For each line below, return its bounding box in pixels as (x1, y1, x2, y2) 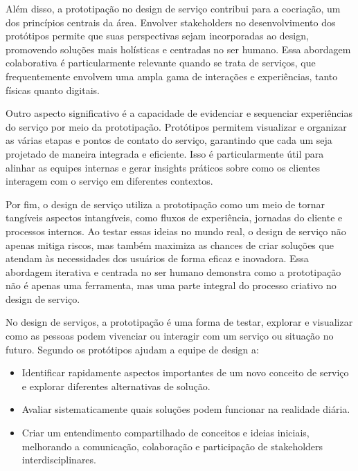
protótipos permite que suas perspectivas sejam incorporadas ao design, (6, 28, 309, 43)
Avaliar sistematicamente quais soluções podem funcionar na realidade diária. (21, 402, 350, 416)
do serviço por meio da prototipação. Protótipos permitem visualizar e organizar (6, 119, 347, 133)
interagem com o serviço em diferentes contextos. (6, 174, 213, 188)
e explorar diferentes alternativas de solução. (21, 378, 211, 393)
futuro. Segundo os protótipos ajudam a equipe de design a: (6, 342, 259, 356)
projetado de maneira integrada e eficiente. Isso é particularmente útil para (6, 146, 324, 160)
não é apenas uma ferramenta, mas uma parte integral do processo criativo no (6, 278, 337, 293)
